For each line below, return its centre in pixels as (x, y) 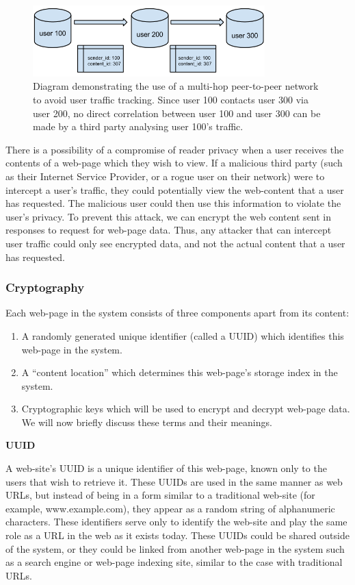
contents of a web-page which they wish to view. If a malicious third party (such (174, 163)
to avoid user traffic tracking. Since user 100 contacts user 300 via (171, 99)
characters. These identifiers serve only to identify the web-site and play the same (176, 522)
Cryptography (45, 287)
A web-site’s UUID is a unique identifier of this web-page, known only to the (166, 468)
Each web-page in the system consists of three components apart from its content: (177, 313)
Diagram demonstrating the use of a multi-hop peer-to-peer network (176, 86)
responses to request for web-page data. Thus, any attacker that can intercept (169, 230)
